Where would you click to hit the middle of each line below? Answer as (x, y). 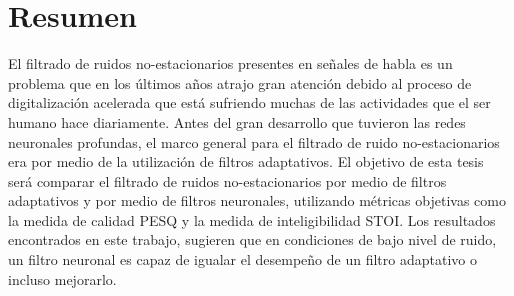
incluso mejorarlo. (62, 278)
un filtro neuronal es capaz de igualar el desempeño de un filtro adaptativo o (242, 259)
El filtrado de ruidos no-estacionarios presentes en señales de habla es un (230, 63)
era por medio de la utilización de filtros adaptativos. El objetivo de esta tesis (246, 161)
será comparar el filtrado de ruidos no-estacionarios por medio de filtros (227, 180)
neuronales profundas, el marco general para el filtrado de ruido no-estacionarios (254, 141)
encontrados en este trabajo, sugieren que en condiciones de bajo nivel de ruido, (252, 239)
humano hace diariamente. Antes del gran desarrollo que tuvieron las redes (237, 121)
